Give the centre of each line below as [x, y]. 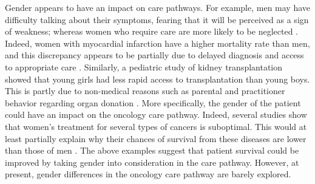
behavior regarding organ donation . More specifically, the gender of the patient [153, 102]
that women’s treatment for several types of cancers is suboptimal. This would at [156, 126]
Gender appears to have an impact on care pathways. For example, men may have [158, 7]
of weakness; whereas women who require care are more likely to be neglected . [151, 31]
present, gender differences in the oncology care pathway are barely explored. [148, 174]
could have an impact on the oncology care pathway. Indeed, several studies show [156, 114]
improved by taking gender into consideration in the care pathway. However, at [152, 162]
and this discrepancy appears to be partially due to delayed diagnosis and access [154, 55]
